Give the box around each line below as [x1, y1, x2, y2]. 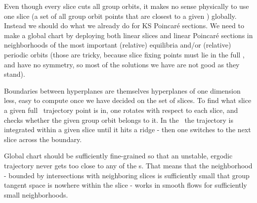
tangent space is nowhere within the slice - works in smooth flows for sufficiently [4, 180, 247, 190]
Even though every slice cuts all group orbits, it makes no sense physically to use [4, 1, 249, 11]
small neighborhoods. [4, 189, 68, 200]
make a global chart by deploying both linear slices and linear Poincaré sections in [4, 30, 253, 40]
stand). [4, 69, 25, 79]
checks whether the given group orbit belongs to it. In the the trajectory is [4, 114, 233, 125]
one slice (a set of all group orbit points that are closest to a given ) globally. [4, 10, 237, 21]
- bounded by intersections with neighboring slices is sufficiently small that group [4, 170, 250, 180]
